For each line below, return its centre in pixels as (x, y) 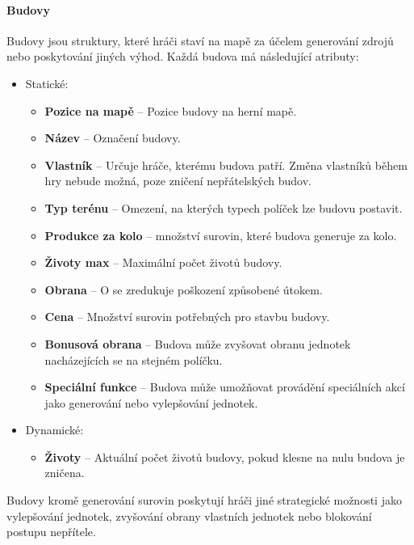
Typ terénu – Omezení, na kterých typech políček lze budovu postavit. (224, 207)
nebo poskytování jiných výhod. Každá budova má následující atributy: (183, 56)
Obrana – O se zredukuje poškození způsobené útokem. (184, 289)
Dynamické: (54, 430)
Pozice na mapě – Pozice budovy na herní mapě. (171, 110)
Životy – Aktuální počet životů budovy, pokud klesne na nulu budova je (225, 456)
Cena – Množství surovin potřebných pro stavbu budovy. (187, 317)
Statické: (47, 83)
